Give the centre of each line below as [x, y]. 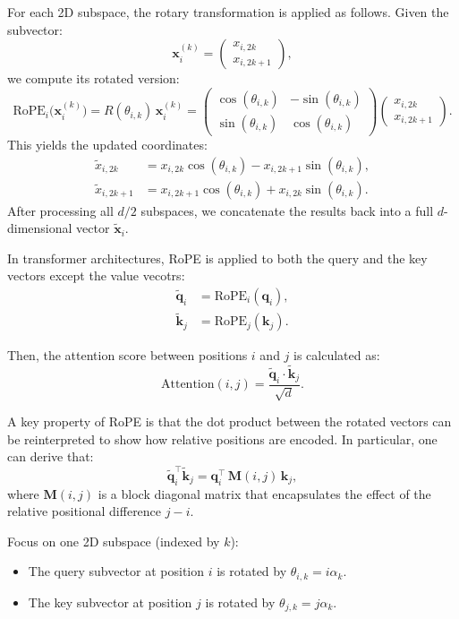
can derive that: [51, 456]
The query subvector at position [116, 571]
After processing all [60, 210]
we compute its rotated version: [93, 78]
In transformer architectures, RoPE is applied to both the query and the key [217, 258]
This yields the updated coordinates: [107, 144]
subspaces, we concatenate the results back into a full [287, 210]
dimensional [40, 228]
